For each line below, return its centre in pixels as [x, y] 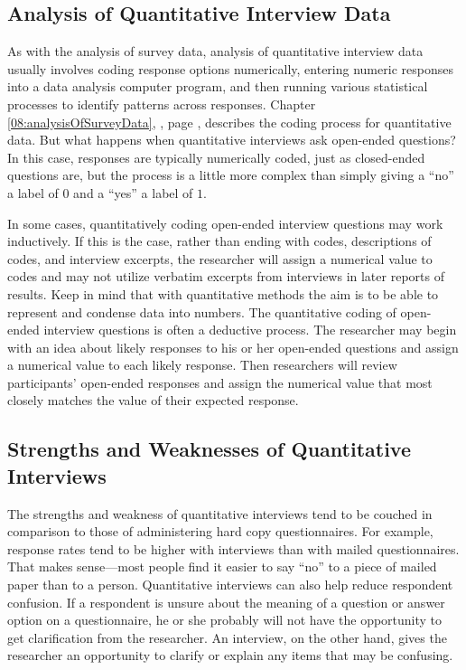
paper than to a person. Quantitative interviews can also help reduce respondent [230, 585]
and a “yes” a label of [133, 192]
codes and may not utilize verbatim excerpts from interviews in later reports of [226, 276]
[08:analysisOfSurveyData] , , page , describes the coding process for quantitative [229, 122]
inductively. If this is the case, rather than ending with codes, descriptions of [219, 241]
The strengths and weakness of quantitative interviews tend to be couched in [220, 513]
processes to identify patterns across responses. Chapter [162, 104]
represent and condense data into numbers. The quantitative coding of [202, 311]
